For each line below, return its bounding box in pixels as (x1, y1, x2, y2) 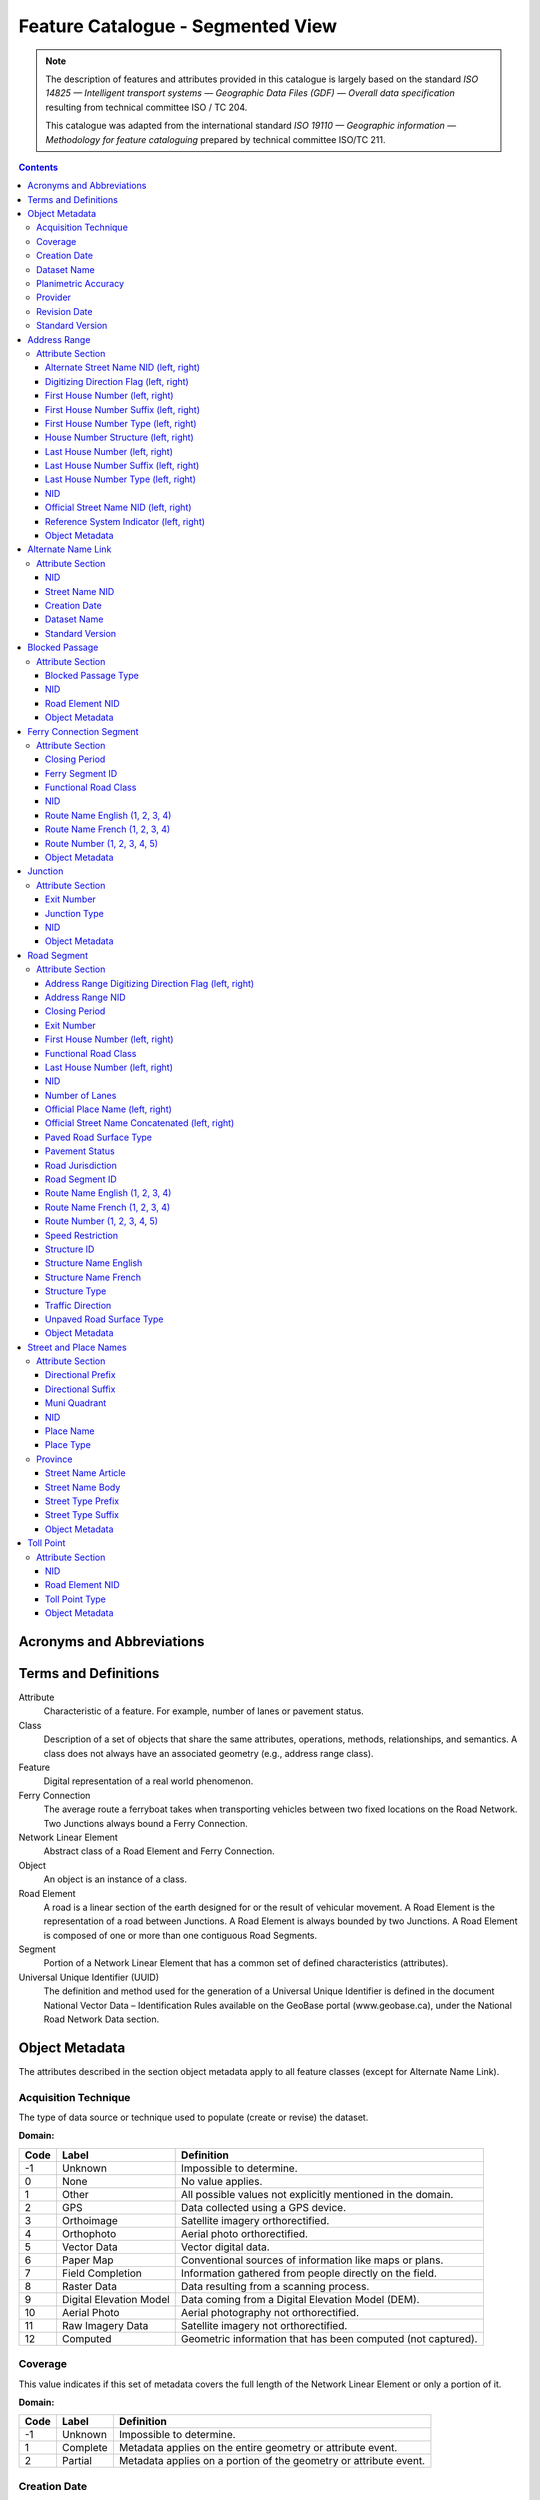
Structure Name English (45, 1257, 143, 1269)
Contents (18, 161, 59, 173)
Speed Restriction (45, 1229, 119, 1241)
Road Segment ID (45, 1173, 117, 1185)
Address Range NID (45, 991, 126, 1003)
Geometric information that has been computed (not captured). (180, 2331, 478, 2345)
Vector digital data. (180, 2240, 270, 2254)
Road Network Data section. (43, 2013, 160, 2025)
